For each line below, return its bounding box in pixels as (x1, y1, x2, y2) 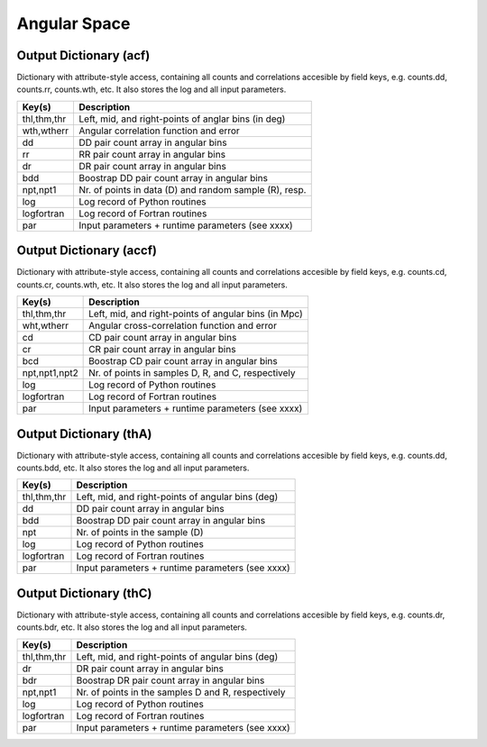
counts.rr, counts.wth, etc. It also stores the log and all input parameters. (16, 84, 287, 95)
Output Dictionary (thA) (16, 426, 152, 442)
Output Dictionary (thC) (16, 586, 152, 601)
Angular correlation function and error (78, 124, 241, 137)
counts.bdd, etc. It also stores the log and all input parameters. (16, 462, 250, 473)
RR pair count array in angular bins (78, 148, 225, 160)
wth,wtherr (22, 124, 69, 137)
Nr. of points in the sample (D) (76, 526, 204, 539)
